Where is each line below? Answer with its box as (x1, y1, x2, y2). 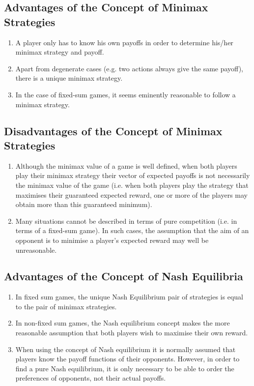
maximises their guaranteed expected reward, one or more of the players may (15, 189, 248, 200)
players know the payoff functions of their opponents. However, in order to (15, 354, 240, 364)
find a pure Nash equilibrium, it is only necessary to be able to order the (15, 363, 234, 373)
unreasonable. (15, 244, 57, 255)
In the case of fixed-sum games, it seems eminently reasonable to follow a (15, 89, 236, 99)
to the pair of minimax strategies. (15, 301, 117, 311)
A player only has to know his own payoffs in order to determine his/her (15, 37, 233, 47)
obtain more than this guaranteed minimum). (15, 199, 152, 209)
